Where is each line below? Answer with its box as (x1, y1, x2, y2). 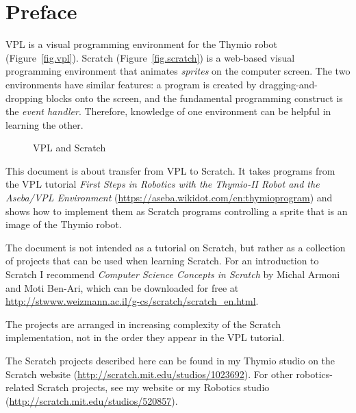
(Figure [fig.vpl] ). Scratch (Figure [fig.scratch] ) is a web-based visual (5, 50, 295, 64)
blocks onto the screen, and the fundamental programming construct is (46, 90, 343, 105)
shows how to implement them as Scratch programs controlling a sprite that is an (5, 203, 348, 218)
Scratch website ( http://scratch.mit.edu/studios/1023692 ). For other (5, 366, 293, 381)
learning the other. (5, 117, 84, 132)
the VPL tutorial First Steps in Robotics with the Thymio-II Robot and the (5, 177, 320, 191)
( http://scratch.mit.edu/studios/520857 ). (5, 393, 178, 408)
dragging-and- (259, 77, 318, 91)
